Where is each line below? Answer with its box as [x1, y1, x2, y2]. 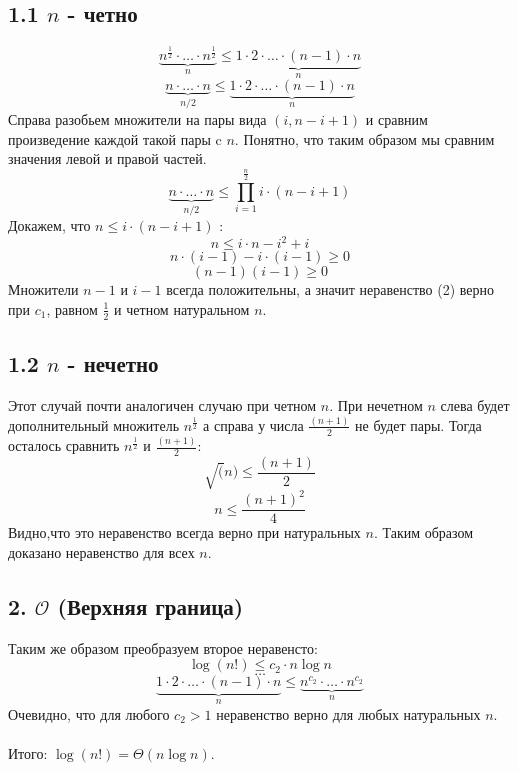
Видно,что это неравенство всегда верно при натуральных [8, 522, 361, 543]
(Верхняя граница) [57, 590, 244, 621]
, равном [46, 298, 98, 319]
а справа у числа [203, 414, 304, 435]
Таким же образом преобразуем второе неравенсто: [8, 637, 318, 658]
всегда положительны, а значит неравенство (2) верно [166, 279, 494, 300]
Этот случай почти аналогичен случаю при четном [8, 394, 317, 415]
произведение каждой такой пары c [8, 128, 222, 149]
